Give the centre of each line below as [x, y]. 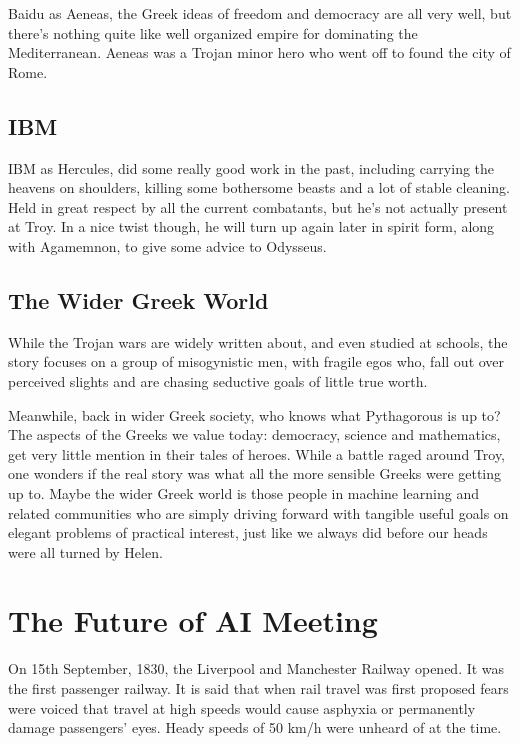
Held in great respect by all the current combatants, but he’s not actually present [258, 206]
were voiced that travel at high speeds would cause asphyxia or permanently [242, 707]
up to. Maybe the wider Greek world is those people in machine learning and [243, 492]
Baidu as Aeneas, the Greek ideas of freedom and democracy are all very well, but [260, 13]
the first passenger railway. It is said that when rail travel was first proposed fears [258, 688]
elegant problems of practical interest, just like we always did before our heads [248, 532]
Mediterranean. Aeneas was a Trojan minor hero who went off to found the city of [259, 52]
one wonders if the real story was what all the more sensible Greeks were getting [255, 473]
